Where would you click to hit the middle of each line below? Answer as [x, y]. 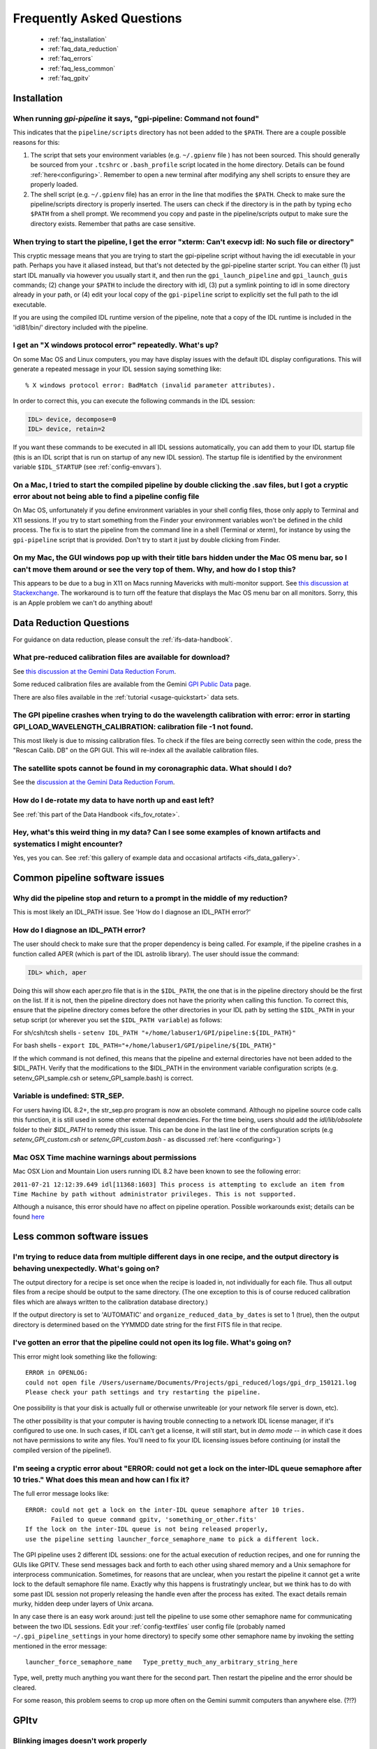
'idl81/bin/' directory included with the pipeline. [80, 327]
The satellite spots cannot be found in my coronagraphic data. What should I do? [153, 768]
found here [29, 1217]
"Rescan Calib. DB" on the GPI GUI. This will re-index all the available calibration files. [136, 750]
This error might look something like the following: [85, 1357]
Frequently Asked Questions [97, 18]
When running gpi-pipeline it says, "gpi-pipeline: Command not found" [136, 118]
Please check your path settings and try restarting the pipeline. [143, 1392]
